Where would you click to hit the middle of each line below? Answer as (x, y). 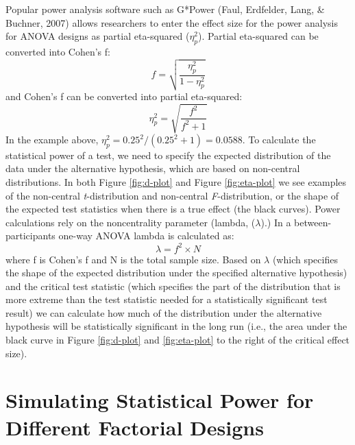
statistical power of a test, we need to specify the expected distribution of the (168, 155)
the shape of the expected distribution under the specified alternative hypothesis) (176, 273)
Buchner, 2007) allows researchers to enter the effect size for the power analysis (172, 22)
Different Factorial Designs (135, 427)
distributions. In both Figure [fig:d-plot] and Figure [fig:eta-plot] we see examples (176, 182)
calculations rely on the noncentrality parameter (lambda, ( (131, 222)
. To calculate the (279, 140)
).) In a (276, 222)
